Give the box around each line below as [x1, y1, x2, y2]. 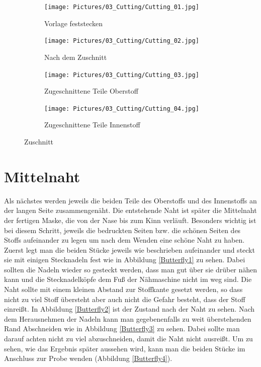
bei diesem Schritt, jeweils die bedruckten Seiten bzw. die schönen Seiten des [4, 225, 241, 235]
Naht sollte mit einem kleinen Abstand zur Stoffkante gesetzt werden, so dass [4, 284, 243, 295]
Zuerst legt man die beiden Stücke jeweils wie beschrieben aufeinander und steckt [4, 244, 255, 255]
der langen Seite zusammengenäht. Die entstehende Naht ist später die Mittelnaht [4, 205, 257, 215]
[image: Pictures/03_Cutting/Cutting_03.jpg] [44, 71, 199, 79]
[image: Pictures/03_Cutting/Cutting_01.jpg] [44, 4, 199, 11]
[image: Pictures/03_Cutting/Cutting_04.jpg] [44, 105, 199, 112]
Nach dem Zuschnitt [44, 51, 107, 62]
